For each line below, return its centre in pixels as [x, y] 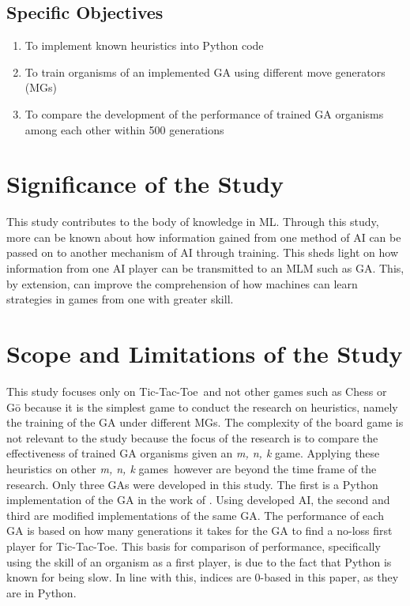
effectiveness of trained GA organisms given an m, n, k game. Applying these [193, 453]
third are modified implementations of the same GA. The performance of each [195, 515]
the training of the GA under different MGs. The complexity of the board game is [205, 422]
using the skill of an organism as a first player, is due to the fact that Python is [199, 561]
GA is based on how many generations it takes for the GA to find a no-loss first [199, 531]
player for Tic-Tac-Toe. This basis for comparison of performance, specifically [194, 546]
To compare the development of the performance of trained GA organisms [204, 113]
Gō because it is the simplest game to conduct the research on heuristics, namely [202, 407]
